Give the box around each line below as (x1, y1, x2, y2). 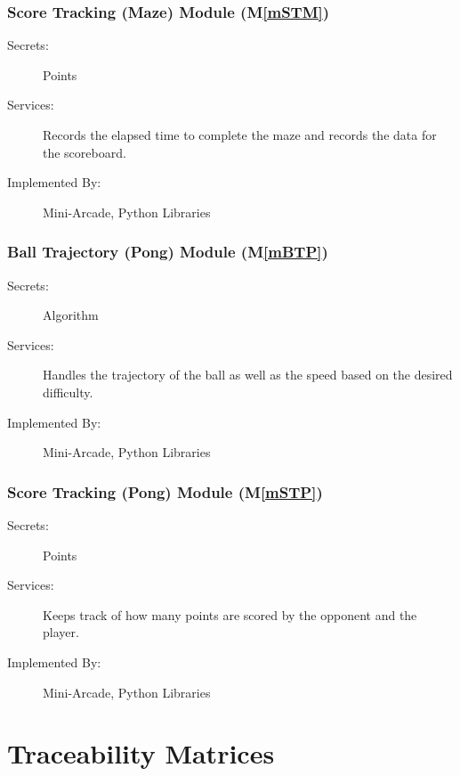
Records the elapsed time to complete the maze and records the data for (43, 126, 437, 143)
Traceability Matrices (7, 735, 275, 772)
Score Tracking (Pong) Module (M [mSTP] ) (7, 480, 323, 502)
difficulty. (43, 382, 93, 401)
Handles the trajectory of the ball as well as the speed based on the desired (43, 365, 453, 384)
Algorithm (43, 306, 99, 324)
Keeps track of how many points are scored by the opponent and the (43, 605, 417, 624)
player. (43, 623, 79, 641)
